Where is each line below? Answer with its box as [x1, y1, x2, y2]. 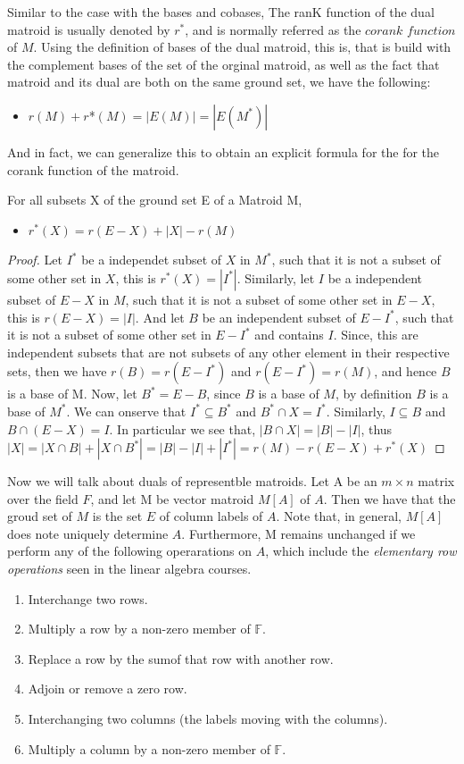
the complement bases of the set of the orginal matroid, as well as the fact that [7, 55, 440, 73]
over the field [7, 489, 79, 508]
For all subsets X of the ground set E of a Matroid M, [7, 190, 302, 209]
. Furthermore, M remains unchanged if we [181, 524, 416, 542]
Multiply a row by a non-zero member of [28, 619, 251, 638]
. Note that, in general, [276, 507, 402, 525]
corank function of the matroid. [7, 160, 179, 179]
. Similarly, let [236, 268, 315, 287]
